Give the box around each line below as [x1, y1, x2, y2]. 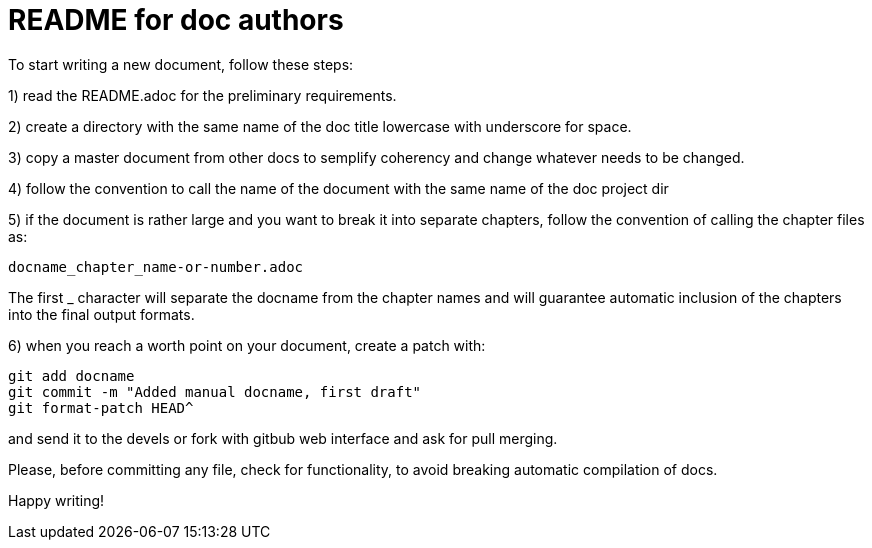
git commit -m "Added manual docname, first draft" [8, 383, 422, 400]
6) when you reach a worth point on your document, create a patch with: [8, 336, 486, 354]
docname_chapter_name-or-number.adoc [8, 258, 304, 275]
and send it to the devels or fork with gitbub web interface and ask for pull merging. [8, 429, 558, 447]
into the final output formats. [8, 305, 195, 323]
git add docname [8, 367, 135, 384]
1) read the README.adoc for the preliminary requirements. [8, 86, 397, 104]
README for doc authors [8, 3, 344, 37]
